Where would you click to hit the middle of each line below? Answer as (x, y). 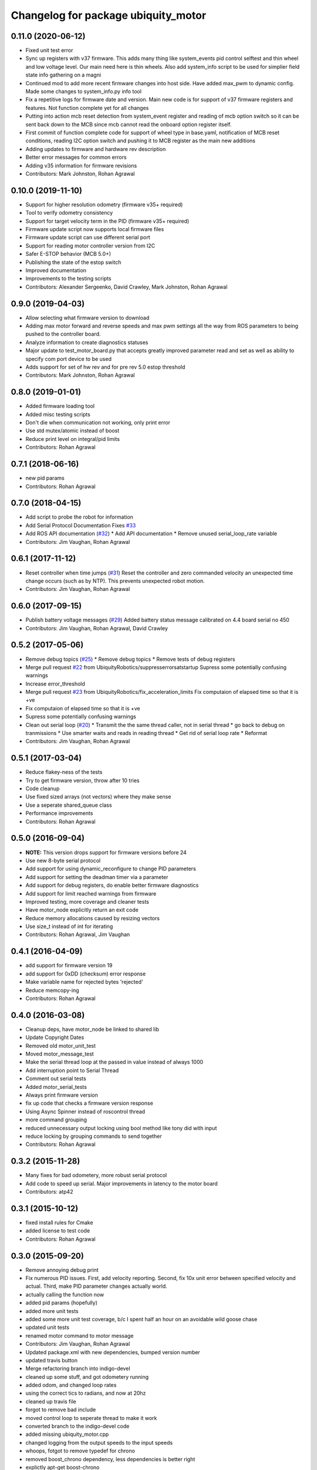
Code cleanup (43, 789)
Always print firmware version (62, 1095)
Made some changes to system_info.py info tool (84, 92)
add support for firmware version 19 (69, 965)
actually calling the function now (65, 1294)
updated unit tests (48, 1327)
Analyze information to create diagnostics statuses (87, 342)
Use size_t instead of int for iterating (69, 927)
